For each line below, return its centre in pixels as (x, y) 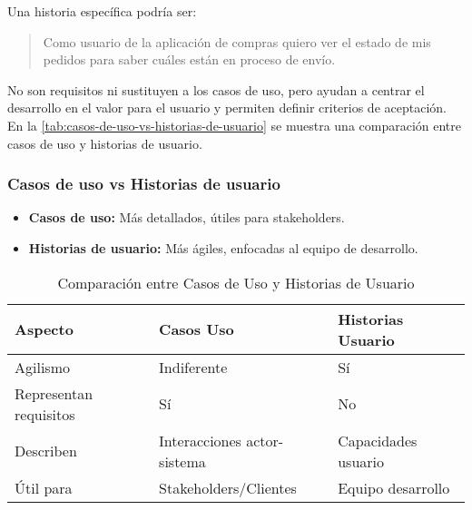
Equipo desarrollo (394, 487)
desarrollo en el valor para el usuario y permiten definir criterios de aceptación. (227, 108)
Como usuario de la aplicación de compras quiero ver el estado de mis (237, 41)
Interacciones (200, 440)
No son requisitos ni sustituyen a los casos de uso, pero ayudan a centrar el (216, 89)
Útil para (44, 487)
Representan (54, 393)
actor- (265, 440)
